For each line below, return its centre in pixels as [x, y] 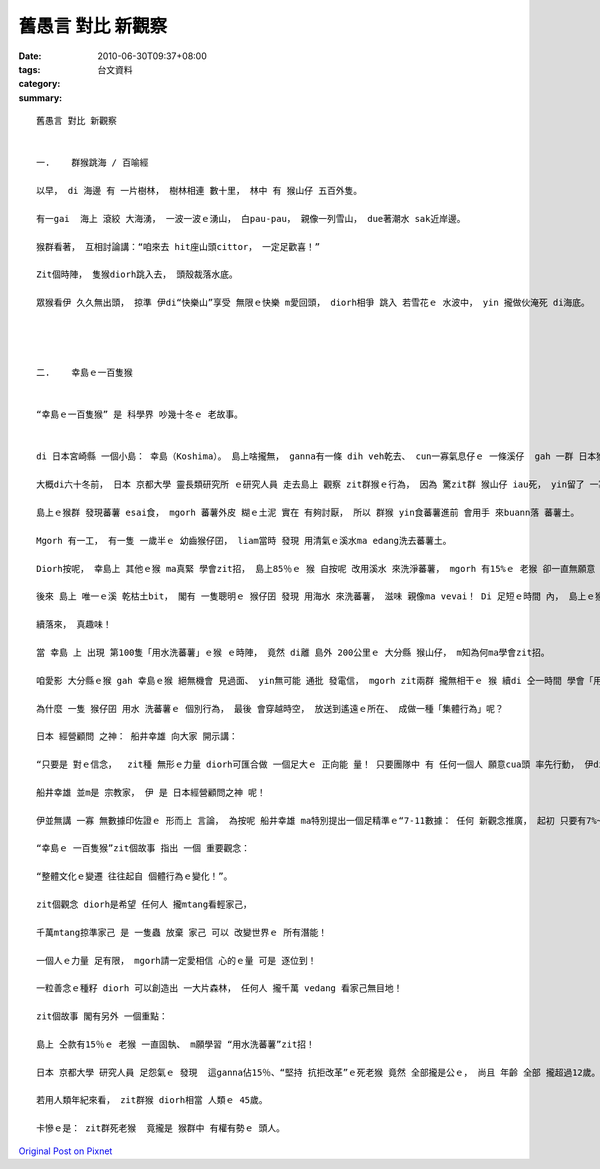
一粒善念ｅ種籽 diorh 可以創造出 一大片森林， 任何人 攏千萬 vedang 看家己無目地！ [219, 988]
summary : [40, 97]
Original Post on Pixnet [65, 1151]
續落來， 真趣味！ [74, 624]
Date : [30, 56]
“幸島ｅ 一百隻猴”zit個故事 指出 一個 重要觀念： [143, 848]
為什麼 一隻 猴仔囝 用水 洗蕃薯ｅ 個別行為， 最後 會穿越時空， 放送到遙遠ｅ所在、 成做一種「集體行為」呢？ [270, 708]
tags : [29, 69]
